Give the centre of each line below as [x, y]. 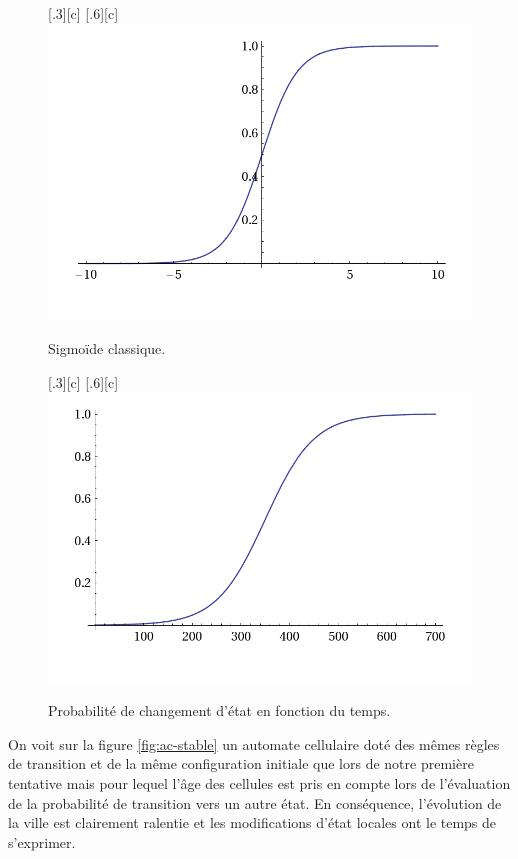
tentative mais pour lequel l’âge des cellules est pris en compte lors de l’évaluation [259, 783]
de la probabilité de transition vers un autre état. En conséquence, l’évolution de [255, 802]
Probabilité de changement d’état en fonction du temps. [219, 710]
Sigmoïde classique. [107, 348]
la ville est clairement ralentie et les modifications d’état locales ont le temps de [252, 822]
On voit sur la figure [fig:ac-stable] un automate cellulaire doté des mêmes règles [254, 743]
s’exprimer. [42, 841]
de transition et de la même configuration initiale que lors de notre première [241, 763]
